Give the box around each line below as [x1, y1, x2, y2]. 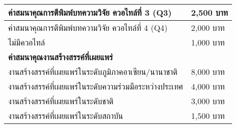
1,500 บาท [191, 110, 225, 121]
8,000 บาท [191, 66, 225, 77]
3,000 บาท [191, 95, 225, 107]
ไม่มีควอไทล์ [8, 36, 45, 48]
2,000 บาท [191, 22, 225, 33]
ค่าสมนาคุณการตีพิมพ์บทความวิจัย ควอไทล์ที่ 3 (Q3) [8, 7, 172, 18]
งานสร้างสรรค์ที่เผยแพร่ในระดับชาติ [8, 95, 113, 107]
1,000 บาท [191, 36, 225, 48]
